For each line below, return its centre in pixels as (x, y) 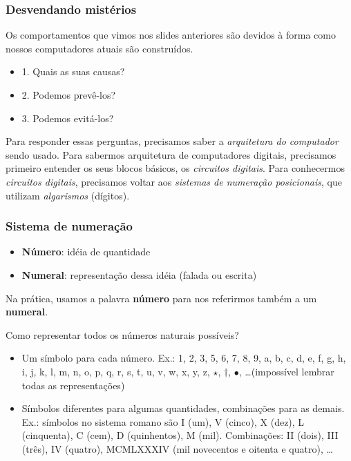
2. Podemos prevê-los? (69, 95)
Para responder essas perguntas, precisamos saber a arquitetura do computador (172, 141)
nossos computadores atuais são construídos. (99, 48)
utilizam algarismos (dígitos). (68, 195)
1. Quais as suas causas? (73, 71)
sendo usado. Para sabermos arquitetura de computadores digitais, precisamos (171, 154)
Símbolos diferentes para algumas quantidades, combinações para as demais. (183, 408)
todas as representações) (73, 385)
